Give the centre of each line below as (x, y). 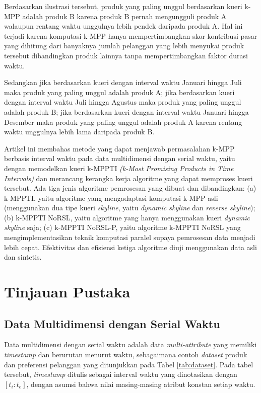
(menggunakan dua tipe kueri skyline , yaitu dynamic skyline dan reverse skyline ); (130, 208)
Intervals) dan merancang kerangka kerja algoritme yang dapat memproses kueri (128, 178)
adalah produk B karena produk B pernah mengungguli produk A (124, 16)
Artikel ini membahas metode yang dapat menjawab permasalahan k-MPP (119, 148)
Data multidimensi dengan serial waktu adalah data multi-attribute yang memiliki (130, 344)
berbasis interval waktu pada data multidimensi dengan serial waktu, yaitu (120, 158)
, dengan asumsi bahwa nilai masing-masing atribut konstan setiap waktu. (141, 384)
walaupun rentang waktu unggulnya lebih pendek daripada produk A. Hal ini (123, 26)
